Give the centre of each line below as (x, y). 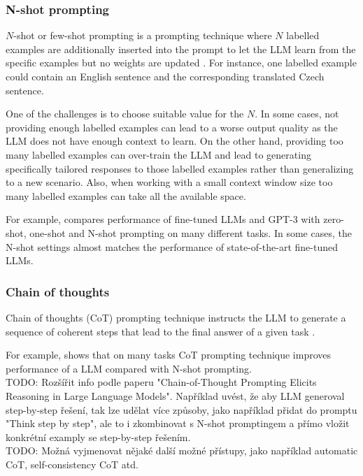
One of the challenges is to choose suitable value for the (125, 114)
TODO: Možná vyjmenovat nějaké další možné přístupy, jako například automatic (182, 450)
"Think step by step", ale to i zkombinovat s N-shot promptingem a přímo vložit (178, 423)
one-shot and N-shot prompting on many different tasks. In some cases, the (191, 232)
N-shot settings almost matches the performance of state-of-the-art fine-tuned (172, 246)
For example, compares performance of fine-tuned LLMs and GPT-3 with (163, 219)
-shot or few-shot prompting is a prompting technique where (143, 35)
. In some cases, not (297, 114)
